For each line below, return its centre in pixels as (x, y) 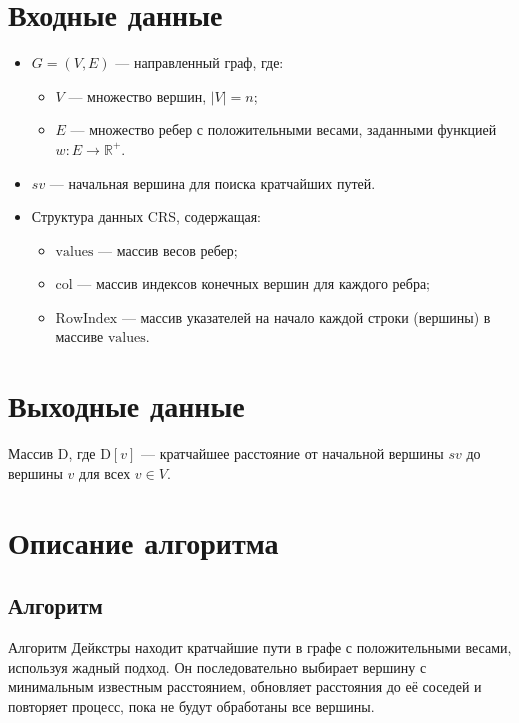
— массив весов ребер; (168, 249)
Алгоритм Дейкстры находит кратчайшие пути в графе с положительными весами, (260, 646)
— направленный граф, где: (199, 62)
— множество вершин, (137, 95)
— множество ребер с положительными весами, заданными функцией (283, 129)
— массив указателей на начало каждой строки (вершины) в (306, 316)
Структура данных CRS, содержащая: (146, 216)
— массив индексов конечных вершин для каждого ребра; (253, 283)
